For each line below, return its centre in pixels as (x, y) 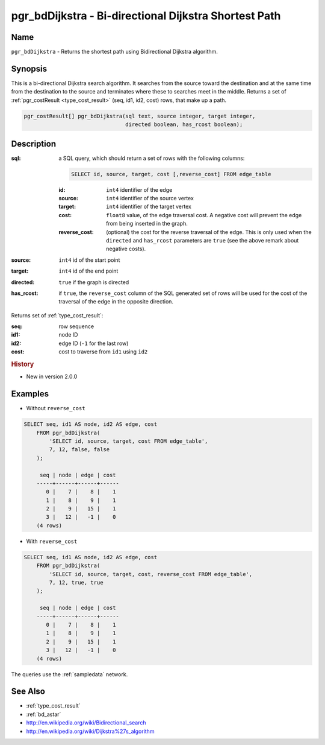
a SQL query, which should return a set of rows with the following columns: (152, 158)
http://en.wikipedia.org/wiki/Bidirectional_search (86, 723)
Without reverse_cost (56, 408)
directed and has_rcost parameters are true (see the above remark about (203, 240)
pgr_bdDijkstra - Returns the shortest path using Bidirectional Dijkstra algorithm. (114, 52)
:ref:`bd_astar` (44, 714)
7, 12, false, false (79, 450)
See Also (28, 692)
